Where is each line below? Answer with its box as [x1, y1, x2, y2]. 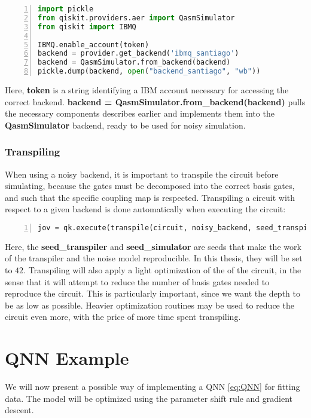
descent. [5, 404, 34, 416]
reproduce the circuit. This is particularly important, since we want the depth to [5, 287, 300, 300]
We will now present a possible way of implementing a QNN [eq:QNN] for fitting [5, 380, 300, 393]
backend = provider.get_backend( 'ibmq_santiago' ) [38, 49, 239, 58]
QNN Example [5, 346, 129, 370]
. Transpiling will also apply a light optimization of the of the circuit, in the [23, 264, 301, 276]
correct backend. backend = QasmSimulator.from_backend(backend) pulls [5, 95, 306, 108]
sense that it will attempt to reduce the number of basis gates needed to [5, 275, 270, 288]
